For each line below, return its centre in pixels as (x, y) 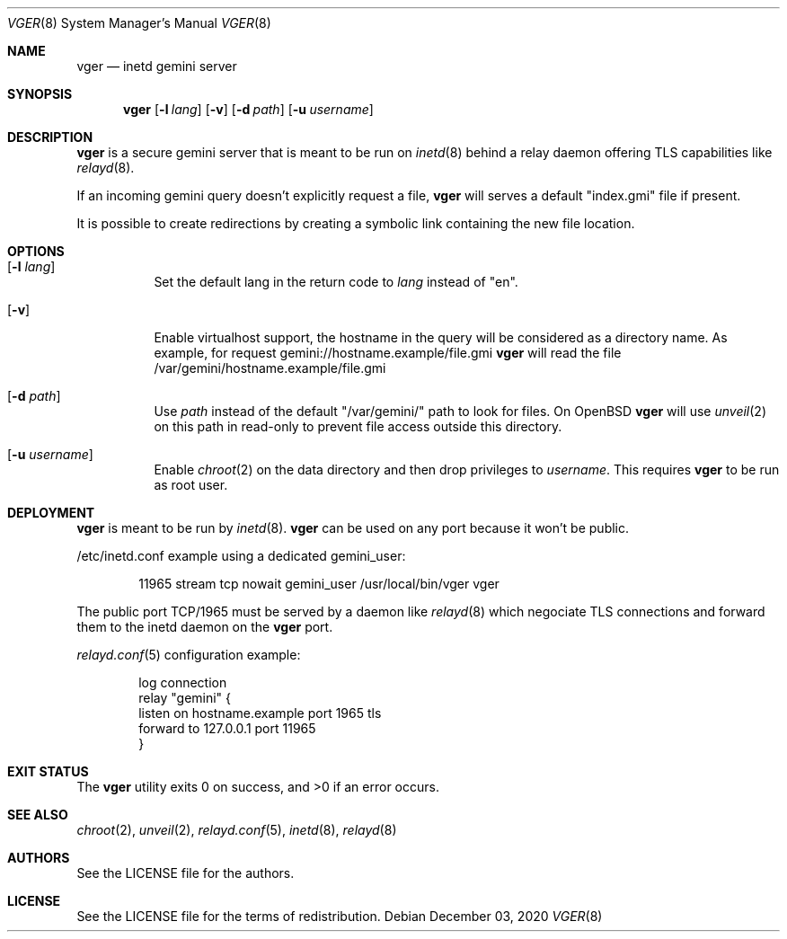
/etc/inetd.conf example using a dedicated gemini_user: (241, 556)
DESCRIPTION (50, 137)
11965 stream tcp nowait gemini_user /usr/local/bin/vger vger (319, 584)
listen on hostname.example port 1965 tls (260, 713)
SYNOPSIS (40, 94)
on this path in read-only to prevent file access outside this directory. (358, 426)
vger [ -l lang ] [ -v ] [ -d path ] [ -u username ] (248, 109)
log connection (183, 682)
